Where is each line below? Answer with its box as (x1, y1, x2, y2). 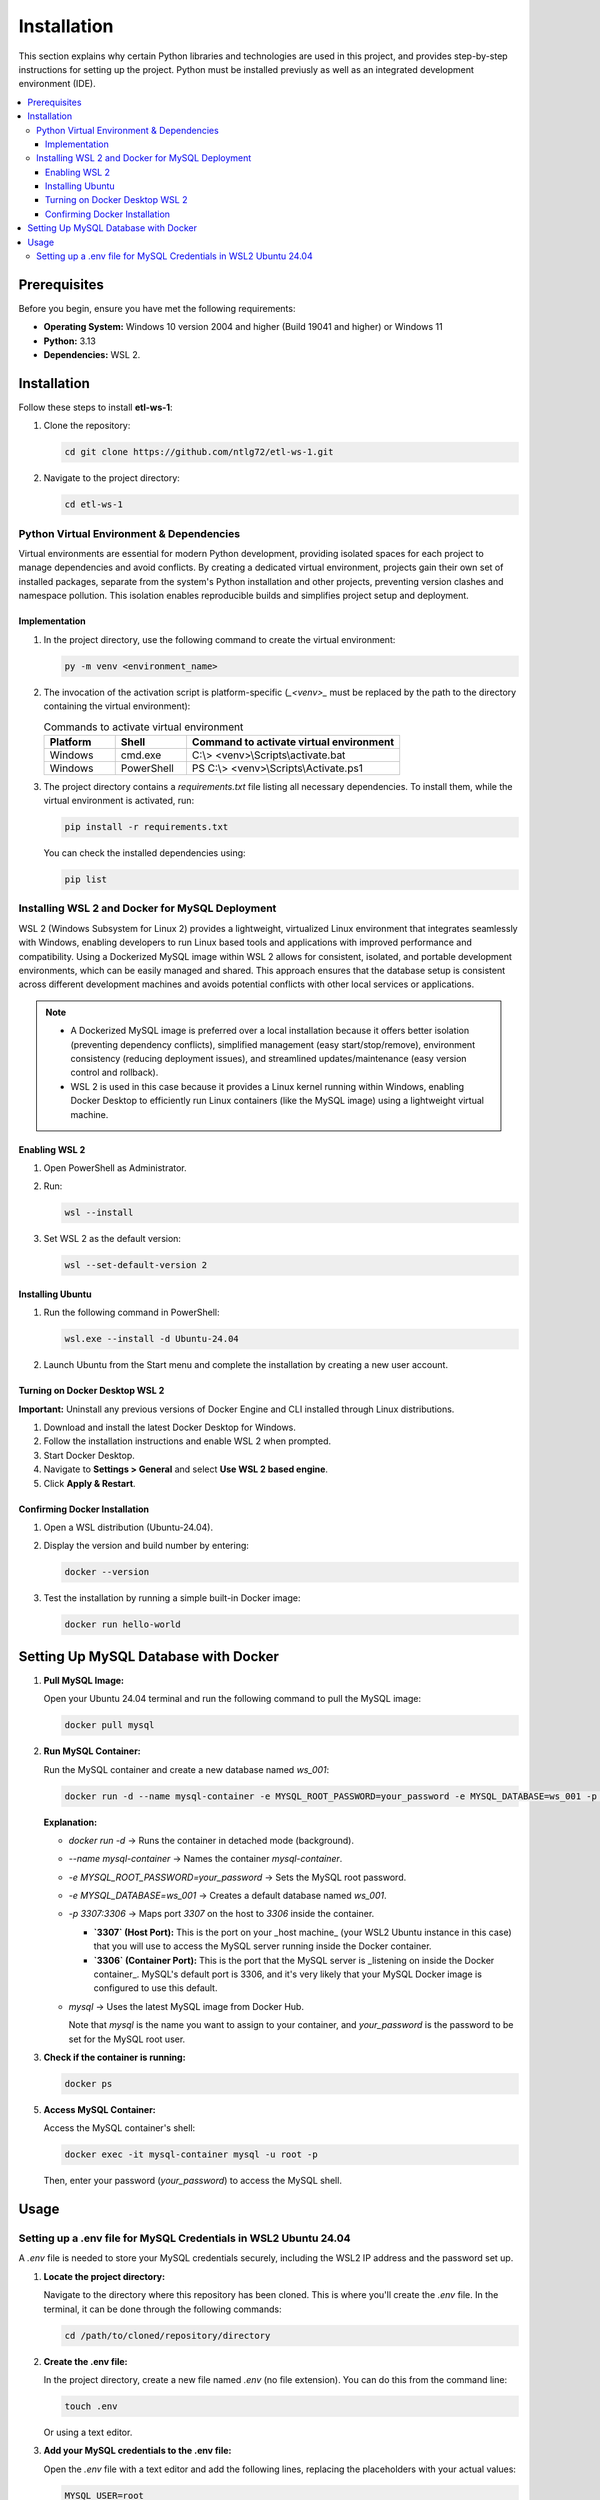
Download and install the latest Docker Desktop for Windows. (43, 1421, 297, 1433)
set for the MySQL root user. (68, 2033, 186, 2045)
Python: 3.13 (43, 335, 97, 347)
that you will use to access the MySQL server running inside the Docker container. (93, 1940, 432, 1952)
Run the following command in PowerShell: (43, 1306, 220, 1319)
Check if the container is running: (43, 2051, 186, 2063)
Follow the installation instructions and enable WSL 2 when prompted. (43, 1435, 332, 1447)
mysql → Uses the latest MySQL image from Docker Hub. (68, 2000, 305, 2012)
